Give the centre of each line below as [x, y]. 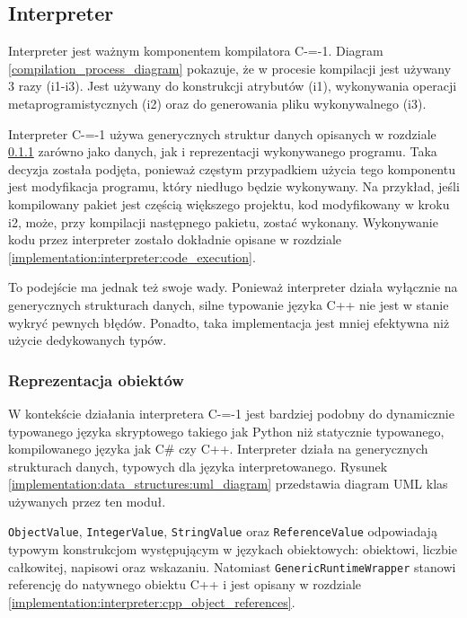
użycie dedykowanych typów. [88, 340]
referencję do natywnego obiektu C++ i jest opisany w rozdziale [185, 584]
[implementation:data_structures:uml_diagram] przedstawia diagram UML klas [228, 484]
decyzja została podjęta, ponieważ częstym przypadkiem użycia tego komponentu [232, 168]
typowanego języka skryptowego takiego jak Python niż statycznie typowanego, [226, 431]
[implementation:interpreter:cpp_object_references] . [152, 601]
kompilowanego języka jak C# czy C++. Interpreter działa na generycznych [218, 449]
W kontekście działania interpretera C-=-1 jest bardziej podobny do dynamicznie [231, 413]
